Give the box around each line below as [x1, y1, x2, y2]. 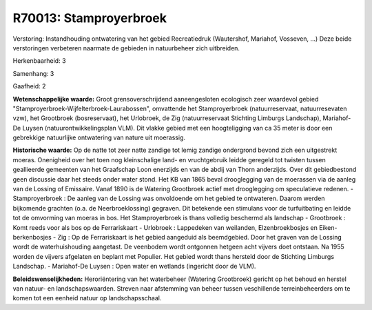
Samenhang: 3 [12, 69, 54, 77]
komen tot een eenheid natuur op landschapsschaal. [12, 294, 162, 302]
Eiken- [319, 223, 338, 231]
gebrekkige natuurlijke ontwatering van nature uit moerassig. [12, 133, 186, 142]
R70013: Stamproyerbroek [12, 10, 167, 26]
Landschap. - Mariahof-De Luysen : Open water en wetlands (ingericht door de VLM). [12, 262, 256, 271]
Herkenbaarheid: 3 [12, 57, 66, 65]
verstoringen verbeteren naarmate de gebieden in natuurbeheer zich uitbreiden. [12, 43, 240, 52]
